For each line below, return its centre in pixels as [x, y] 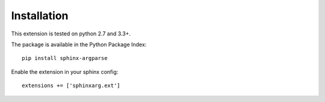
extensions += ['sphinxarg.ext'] [71, 86]
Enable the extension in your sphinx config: [65, 71]
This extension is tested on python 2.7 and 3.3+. [71, 34]
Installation [40, 16]
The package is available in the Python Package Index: [79, 44]
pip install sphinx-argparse [65, 58]
